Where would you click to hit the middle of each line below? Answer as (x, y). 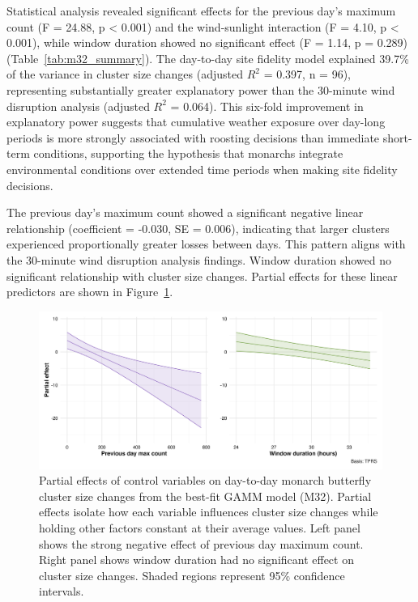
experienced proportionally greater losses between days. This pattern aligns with (206, 244)
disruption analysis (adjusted (78, 106)
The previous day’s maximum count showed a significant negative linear (185, 212)
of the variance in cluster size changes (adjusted (125, 74)
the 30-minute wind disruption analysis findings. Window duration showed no (199, 259)
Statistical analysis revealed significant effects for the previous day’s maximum (201, 11)
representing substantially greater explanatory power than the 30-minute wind (201, 89)
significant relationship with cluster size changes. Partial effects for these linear (202, 276)
